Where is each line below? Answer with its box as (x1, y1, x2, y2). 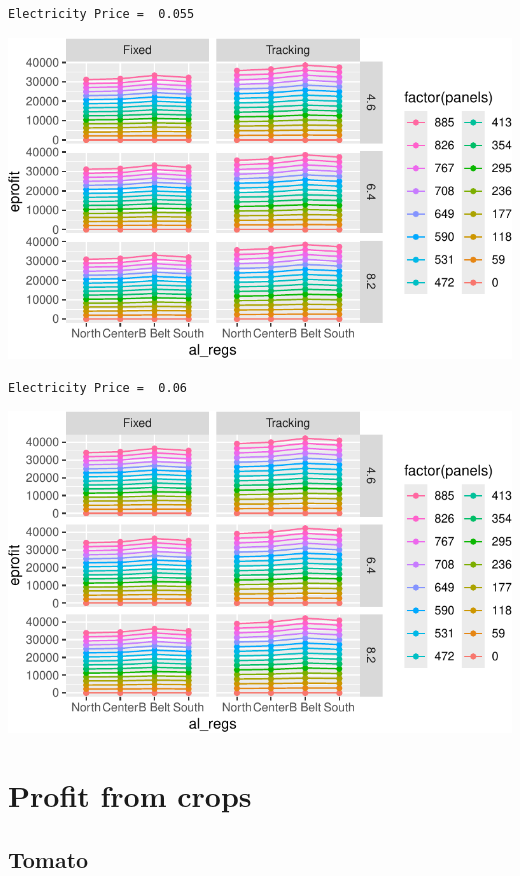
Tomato (8, 843, 89, 874)
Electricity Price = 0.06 (8, 380, 187, 395)
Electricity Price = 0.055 (8, 7, 195, 21)
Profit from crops (8, 775, 252, 816)
